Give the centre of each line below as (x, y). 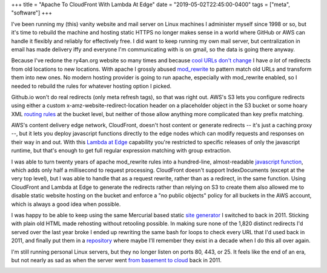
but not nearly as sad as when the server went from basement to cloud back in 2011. (117, 260)
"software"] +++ (32, 13)
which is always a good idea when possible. (66, 204)
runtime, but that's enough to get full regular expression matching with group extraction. (121, 151)
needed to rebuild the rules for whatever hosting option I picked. (91, 86)
